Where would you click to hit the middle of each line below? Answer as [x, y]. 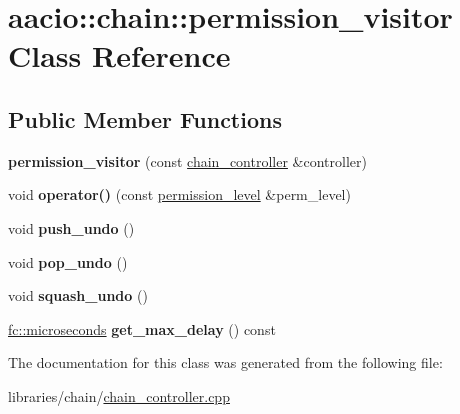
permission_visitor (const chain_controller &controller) [187, 160]
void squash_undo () [78, 295]
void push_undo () [71, 227]
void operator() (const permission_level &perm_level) [179, 194]
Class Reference [119, 55]
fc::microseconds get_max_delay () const [142, 328]
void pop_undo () [68, 261]
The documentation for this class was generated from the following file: [225, 362]
